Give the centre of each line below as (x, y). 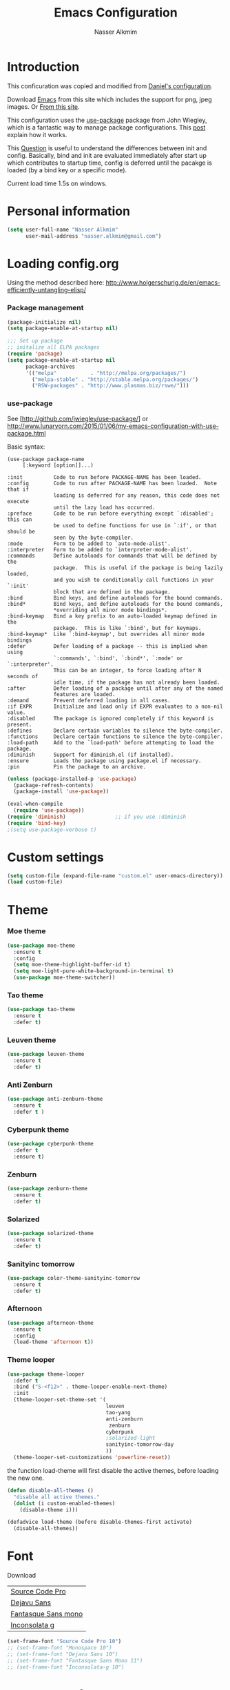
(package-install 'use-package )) (61, 792)
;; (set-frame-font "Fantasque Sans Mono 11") (75, 1660)
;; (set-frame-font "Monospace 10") (60, 1648)
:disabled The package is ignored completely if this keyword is (111, 718)
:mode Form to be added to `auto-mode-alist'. (89, 543)
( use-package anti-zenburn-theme (55, 1099)
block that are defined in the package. (112, 592)
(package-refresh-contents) (54, 785)
